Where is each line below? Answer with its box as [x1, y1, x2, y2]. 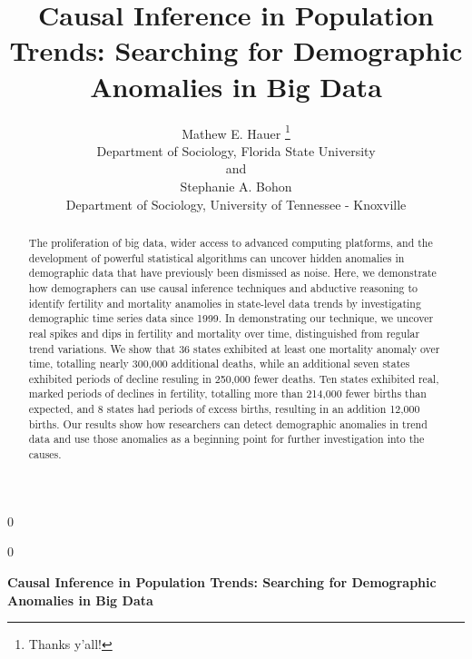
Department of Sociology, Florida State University [96, 141, 376, 160]
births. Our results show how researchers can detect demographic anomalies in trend [28, 416, 428, 431]
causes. [28, 447, 62, 462]
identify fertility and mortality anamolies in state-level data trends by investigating [28, 295, 421, 310]
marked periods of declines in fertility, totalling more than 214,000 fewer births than [28, 386, 427, 401]
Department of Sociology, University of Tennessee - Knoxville [65, 194, 407, 213]
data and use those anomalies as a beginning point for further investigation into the [28, 431, 425, 447]
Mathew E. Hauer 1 [182, 121, 290, 143]
